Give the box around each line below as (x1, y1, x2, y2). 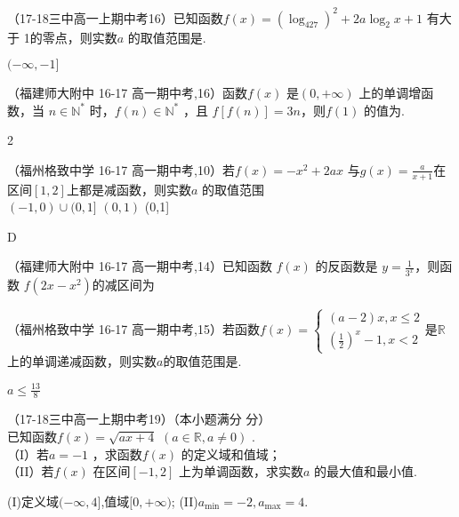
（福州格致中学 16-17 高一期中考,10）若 (7, 160, 235, 179)
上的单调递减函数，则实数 (7, 352, 157, 370)
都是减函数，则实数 (78, 179, 191, 198)
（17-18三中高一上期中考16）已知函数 (7, 8, 223, 27)
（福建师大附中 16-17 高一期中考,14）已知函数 (7, 257, 272, 275)
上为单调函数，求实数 (178, 462, 303, 481)
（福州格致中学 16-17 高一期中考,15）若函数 (7, 319, 260, 338)
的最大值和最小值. (314, 462, 417, 481)
